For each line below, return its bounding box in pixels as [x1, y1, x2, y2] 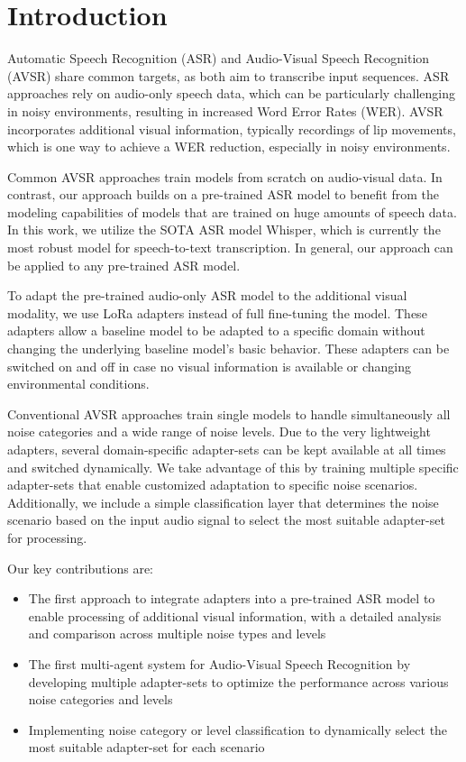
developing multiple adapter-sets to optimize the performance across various [28, 672, 449, 691]
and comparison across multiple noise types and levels [28, 624, 326, 643]
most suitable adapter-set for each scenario [28, 738, 265, 757]
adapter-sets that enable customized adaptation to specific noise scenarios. [7, 475, 418, 494]
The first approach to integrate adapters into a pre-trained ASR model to [28, 589, 435, 608]
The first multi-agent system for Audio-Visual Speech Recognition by [28, 654, 411, 673]
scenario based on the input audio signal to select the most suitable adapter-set [7, 510, 445, 529]
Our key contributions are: [7, 558, 153, 577]
